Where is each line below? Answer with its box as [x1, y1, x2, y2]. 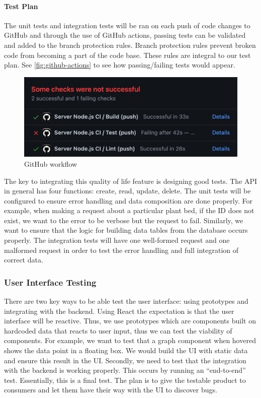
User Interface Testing [4, 276, 97, 288]
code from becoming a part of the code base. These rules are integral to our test [4, 49, 251, 60]
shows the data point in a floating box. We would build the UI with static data [4, 345, 248, 356]
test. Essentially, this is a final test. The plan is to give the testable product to [4, 374, 246, 385]
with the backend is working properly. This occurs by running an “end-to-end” [4, 365, 246, 375]
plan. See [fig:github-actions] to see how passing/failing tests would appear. [4, 59, 235, 70]
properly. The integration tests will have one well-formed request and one [4, 235, 230, 245]
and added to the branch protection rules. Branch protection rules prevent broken [4, 39, 256, 50]
